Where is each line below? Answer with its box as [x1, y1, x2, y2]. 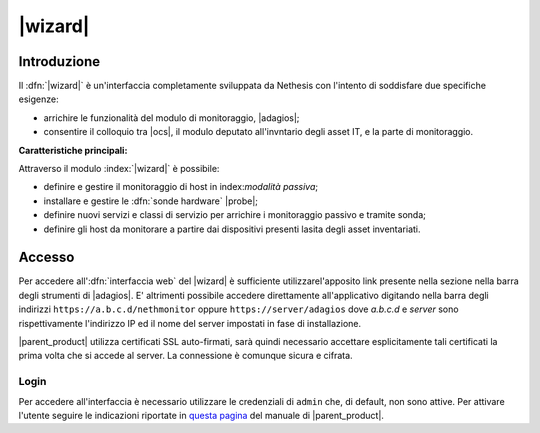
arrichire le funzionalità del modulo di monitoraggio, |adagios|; [43, 111, 300, 124]
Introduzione [18, 53, 101, 70]
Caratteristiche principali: [18, 144, 128, 156]
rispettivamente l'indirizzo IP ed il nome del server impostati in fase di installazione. [18, 317, 362, 329]
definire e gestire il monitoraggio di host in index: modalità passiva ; [43, 181, 319, 193]
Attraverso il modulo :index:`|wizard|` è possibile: [18, 163, 220, 175]
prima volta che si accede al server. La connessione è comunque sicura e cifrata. [18, 350, 354, 362]
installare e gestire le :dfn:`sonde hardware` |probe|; [43, 195, 259, 207]
